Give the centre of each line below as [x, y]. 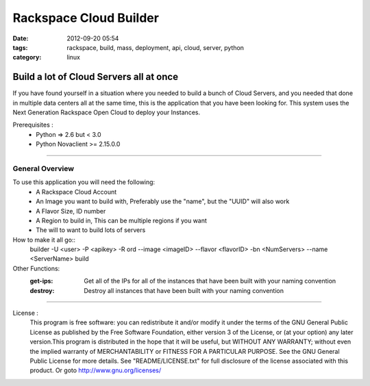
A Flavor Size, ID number [71, 211]
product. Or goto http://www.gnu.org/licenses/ [96, 370]
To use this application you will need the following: [84, 182]
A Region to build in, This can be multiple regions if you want [121, 220]
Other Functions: [36, 268]
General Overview [44, 168]
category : [27, 57]
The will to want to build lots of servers [91, 230]
